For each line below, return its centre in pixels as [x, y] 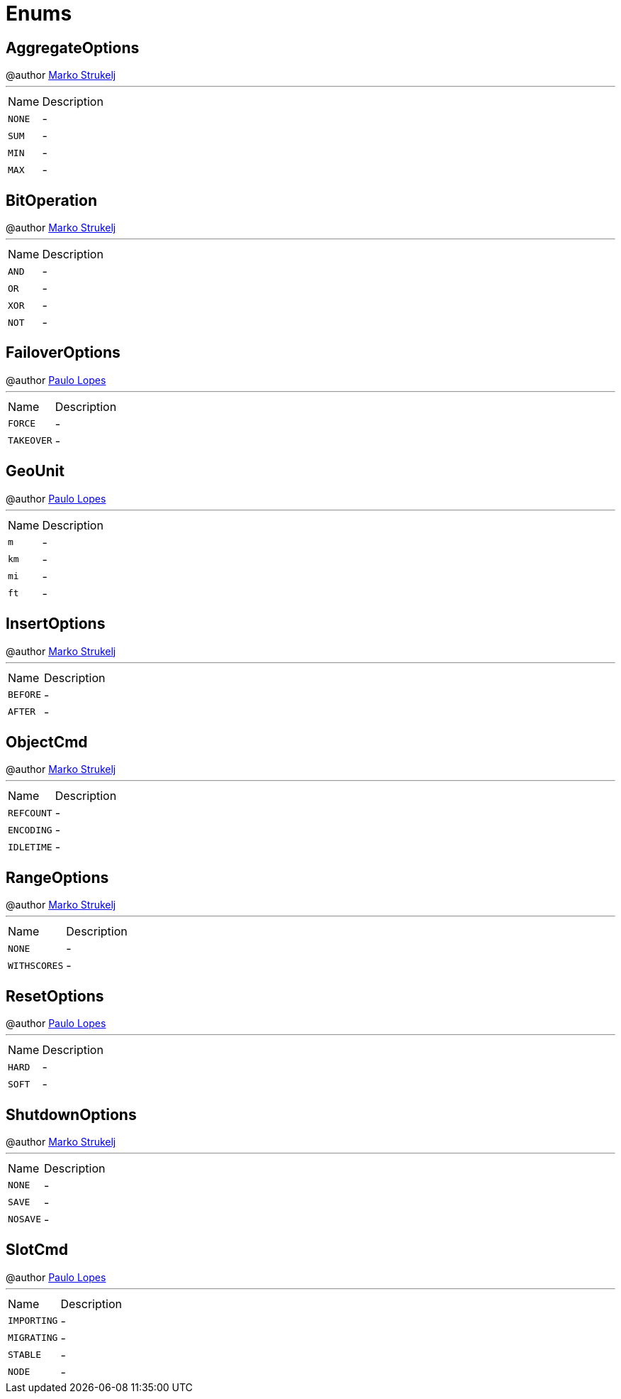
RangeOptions [57, 877]
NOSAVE [24, 1219]
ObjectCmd [47, 742]
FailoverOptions [63, 353]
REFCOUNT [30, 813]
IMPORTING [33, 1321]
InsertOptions [56, 624]
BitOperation [51, 200]
